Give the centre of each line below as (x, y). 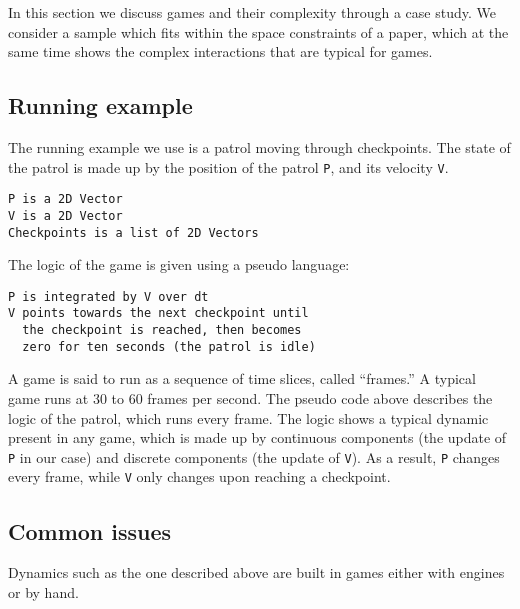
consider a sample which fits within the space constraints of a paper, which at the (258, 31)
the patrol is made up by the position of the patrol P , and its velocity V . (228, 166)
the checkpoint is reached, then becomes (162, 330)
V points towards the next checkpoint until (158, 313)
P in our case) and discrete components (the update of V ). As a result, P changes (254, 456)
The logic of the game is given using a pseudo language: (179, 264)
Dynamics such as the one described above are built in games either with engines (256, 572)
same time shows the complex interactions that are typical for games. (220, 51)
